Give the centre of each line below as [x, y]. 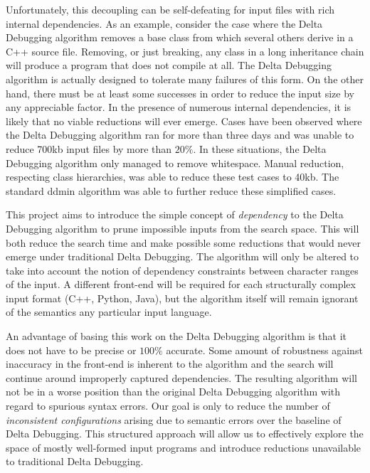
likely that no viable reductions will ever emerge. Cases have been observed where [184, 121]
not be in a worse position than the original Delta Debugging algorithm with [173, 392]
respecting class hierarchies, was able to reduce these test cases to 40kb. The [173, 177]
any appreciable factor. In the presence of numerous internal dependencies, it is [179, 107]
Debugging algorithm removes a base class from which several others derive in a [180, 37]
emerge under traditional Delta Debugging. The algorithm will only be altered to [183, 256]
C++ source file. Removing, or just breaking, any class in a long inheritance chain [185, 51]
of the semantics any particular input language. [109, 312]
